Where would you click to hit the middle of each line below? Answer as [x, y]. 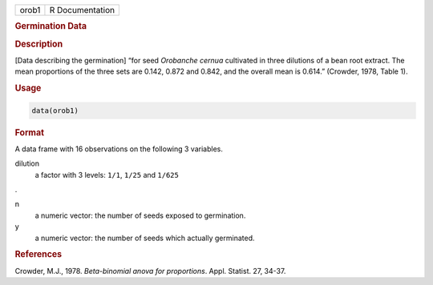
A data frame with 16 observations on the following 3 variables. [119, 149]
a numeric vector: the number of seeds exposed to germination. [140, 215]
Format [29, 132]
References [38, 255]
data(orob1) [55, 110]
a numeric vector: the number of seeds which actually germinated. [145, 238]
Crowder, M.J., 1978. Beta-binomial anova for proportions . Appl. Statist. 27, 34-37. [150, 271]
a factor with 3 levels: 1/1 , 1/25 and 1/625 [107, 175]
